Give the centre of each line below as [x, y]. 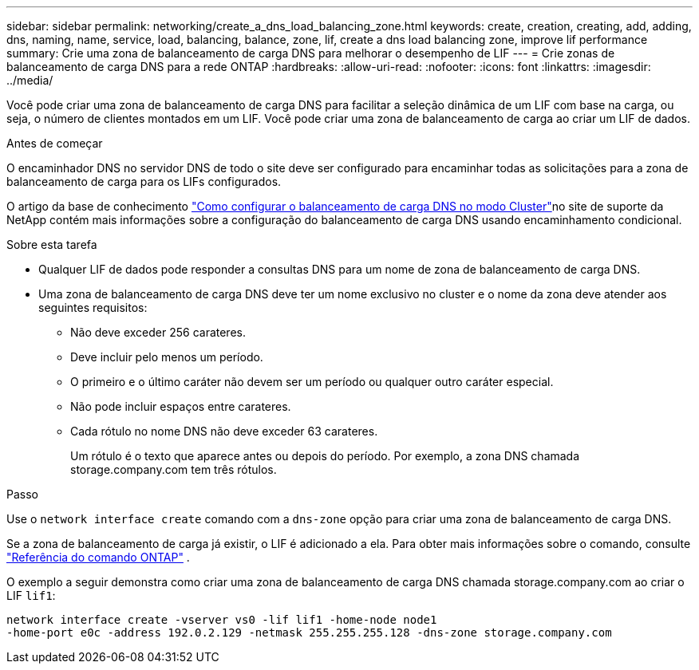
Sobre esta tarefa [52, 244]
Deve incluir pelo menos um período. [167, 357]
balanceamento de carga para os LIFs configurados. [144, 181]
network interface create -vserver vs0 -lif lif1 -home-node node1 [222, 620]
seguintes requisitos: [93, 307]
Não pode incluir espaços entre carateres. [181, 406]
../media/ [30, 80]
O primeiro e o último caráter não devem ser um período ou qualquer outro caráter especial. [312, 382]
